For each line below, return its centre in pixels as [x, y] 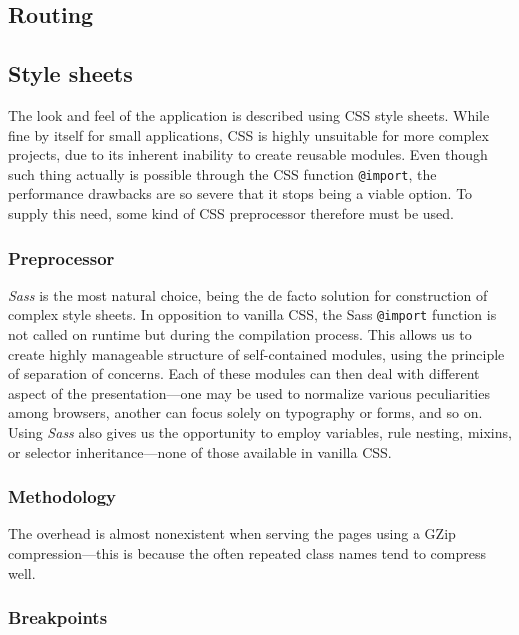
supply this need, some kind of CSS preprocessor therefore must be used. [231, 213]
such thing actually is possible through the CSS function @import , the [222, 173]
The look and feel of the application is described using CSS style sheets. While [249, 114]
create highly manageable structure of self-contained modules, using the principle [256, 353]
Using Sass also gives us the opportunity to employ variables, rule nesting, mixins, [260, 432]
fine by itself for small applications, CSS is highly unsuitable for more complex [248, 134]
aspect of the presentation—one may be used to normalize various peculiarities [249, 392]
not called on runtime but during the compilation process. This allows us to [240, 334]
